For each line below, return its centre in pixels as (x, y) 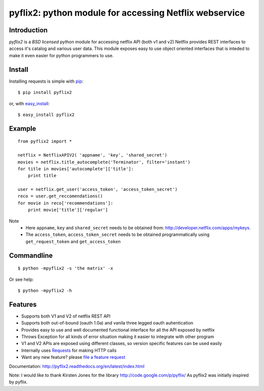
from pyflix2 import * (45, 141)
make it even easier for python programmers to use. (61, 55)
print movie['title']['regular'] (68, 210)
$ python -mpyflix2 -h (45, 290)
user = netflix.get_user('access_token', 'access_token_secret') (98, 189)
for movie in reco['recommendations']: (66, 203)
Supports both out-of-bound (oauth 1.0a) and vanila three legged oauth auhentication (107, 323)
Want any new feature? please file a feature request (73, 357)
